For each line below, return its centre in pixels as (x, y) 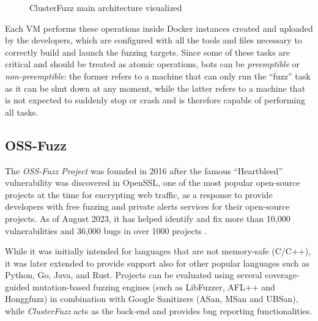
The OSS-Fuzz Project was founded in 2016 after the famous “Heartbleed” (144, 170)
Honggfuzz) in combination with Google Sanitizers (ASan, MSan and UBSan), (152, 299)
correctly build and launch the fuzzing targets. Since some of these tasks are (148, 52)
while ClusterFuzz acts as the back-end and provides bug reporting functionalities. (159, 311)
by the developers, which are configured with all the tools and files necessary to (153, 40)
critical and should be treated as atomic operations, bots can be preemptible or (152, 64)
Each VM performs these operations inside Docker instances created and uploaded (159, 28)
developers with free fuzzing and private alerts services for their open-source (147, 206)
